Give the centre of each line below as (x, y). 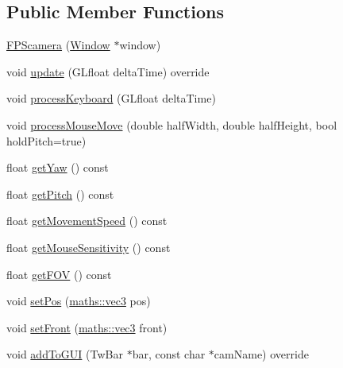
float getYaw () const (58, 167)
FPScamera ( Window (58, 45)
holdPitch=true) (46, 140)
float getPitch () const (60, 194)
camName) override (261, 354)
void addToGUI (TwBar (65, 354)
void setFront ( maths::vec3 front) (87, 327)
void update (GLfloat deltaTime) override (108, 71)
